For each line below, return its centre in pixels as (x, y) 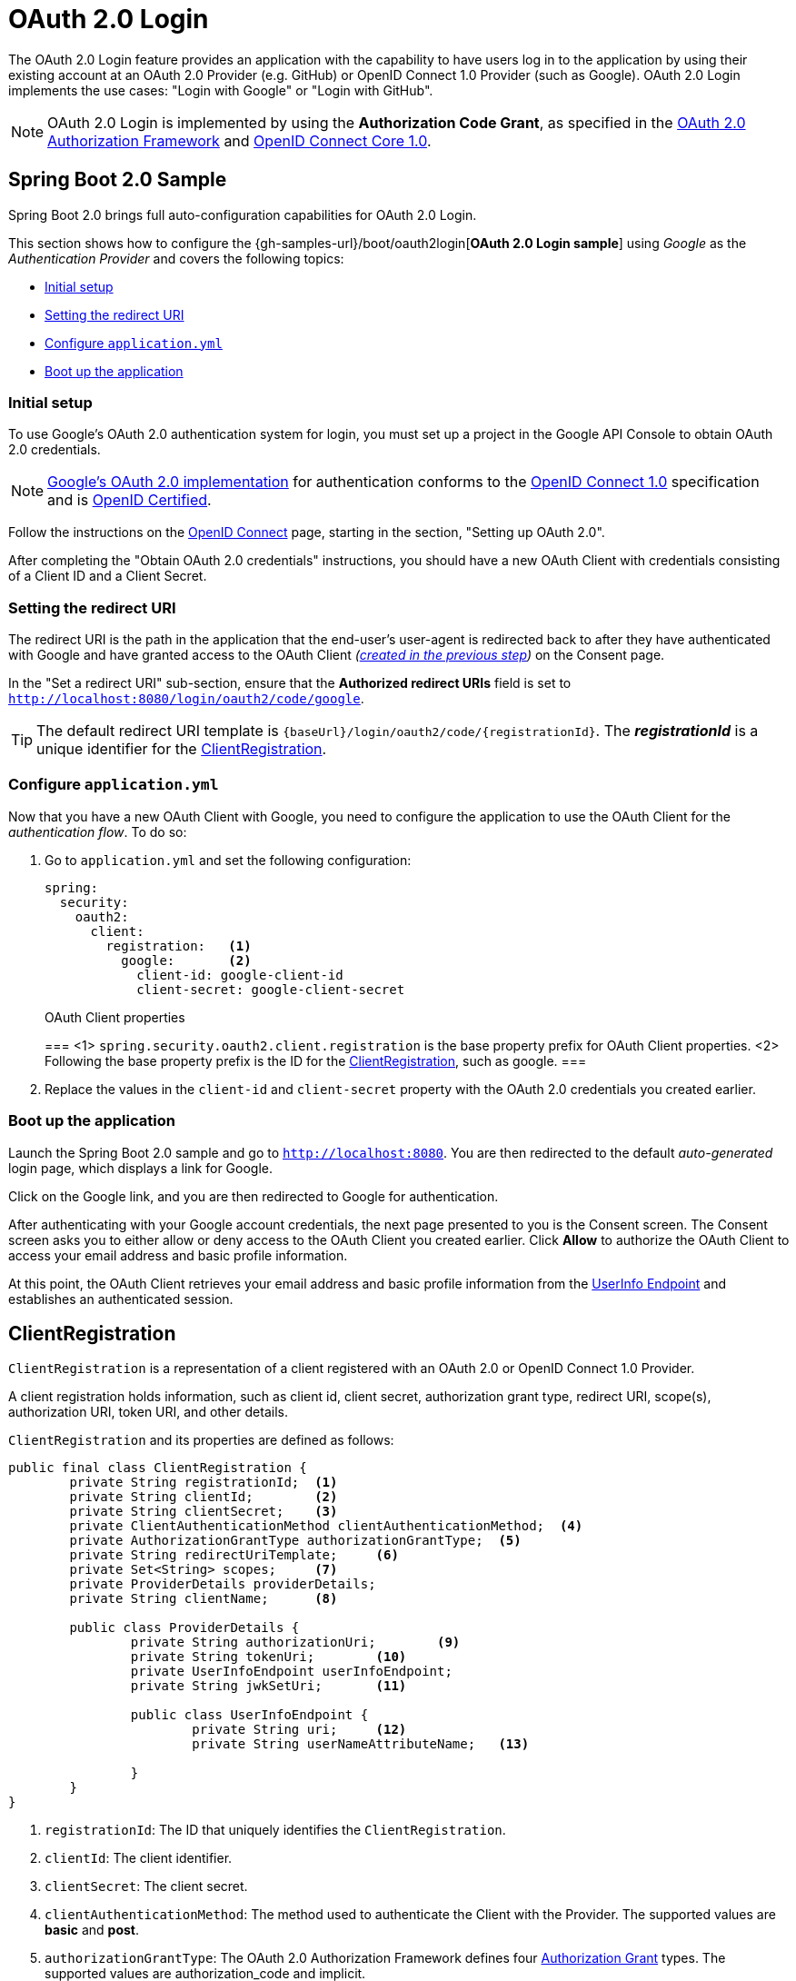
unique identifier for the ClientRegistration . (182, 749)
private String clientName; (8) (204, 1599)
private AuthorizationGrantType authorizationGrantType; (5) (295, 1541)
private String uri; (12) (299, 1730)
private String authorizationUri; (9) (295, 1643)
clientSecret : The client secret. (146, 1886)
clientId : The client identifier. (139, 1858)
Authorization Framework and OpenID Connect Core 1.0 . (239, 140)
